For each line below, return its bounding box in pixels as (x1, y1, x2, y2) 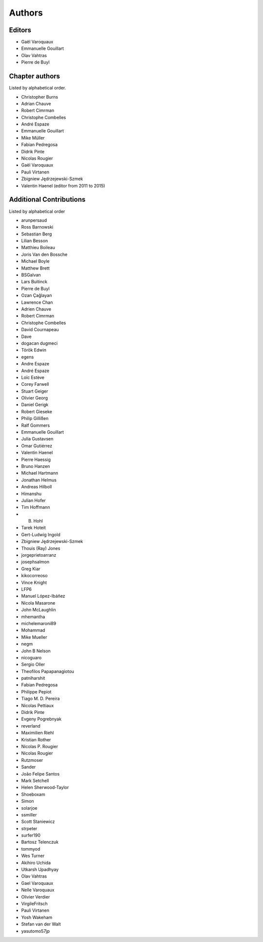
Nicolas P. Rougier (21, 743, 58, 749)
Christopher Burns (21, 94, 58, 100)
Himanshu (21, 491, 42, 497)
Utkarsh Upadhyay (21, 867, 59, 873)
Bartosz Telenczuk (21, 839, 58, 845)
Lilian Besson (21, 238, 48, 244)
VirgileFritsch (21, 900, 48, 906)
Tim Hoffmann (21, 504, 50, 510)
